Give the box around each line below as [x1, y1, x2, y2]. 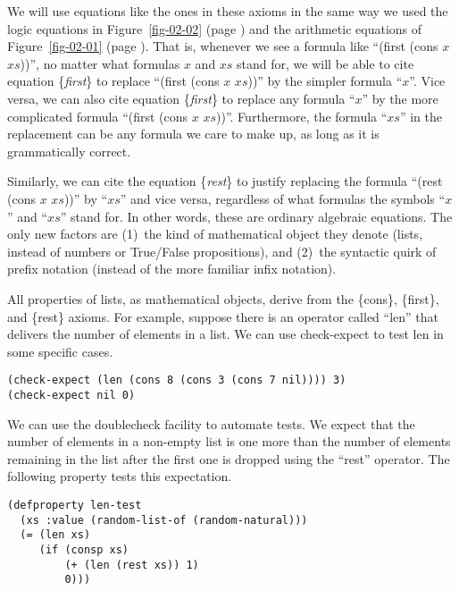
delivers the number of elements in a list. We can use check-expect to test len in [7, 325, 444, 343]
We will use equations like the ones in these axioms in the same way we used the [7, 2, 448, 20]
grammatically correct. [7, 141, 131, 160]
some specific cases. [7, 342, 113, 360]
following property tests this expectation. [7, 467, 232, 485]
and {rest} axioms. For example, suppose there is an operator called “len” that [7, 307, 438, 325]
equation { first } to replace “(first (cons [7, 72, 220, 90]
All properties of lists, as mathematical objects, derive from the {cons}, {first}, [7, 289, 439, 308]
